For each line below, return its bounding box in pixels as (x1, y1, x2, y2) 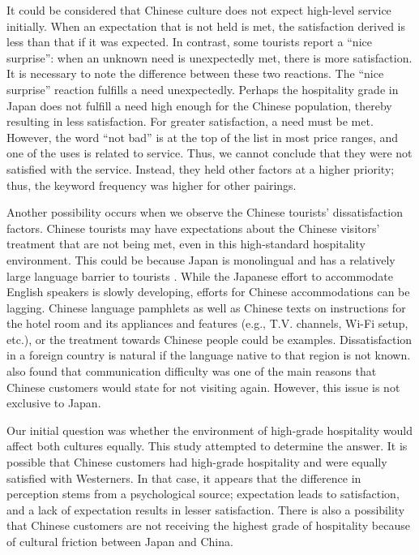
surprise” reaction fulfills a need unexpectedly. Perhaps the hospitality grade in (6, 80, 399, 97)
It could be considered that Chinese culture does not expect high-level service (6, 2, 391, 18)
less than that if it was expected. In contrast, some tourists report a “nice (6, 33, 372, 50)
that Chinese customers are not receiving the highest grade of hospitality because (6, 517, 410, 534)
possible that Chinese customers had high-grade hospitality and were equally (6, 454, 387, 471)
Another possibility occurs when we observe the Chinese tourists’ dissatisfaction (6, 204, 403, 221)
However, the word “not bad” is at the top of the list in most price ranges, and (6, 128, 399, 145)
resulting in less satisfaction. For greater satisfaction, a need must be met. (6, 113, 374, 130)
